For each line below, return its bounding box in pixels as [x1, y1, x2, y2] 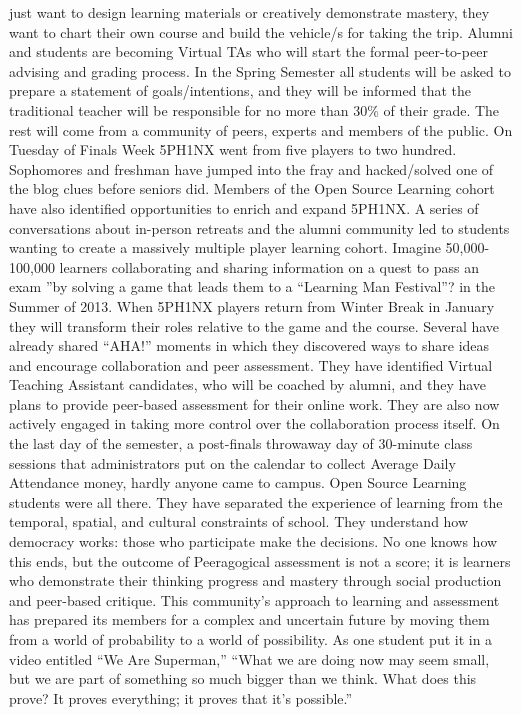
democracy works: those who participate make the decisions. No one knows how [9, 531, 498, 552]
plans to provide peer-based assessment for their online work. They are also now [9, 393, 500, 414]
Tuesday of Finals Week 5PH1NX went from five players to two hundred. [9, 139, 457, 160]
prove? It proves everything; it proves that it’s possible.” [9, 687, 353, 708]
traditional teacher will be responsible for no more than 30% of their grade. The [9, 99, 500, 120]
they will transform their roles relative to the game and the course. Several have [9, 315, 500, 336]
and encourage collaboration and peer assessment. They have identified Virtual [9, 354, 493, 375]
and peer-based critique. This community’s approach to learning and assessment [9, 589, 500, 610]
